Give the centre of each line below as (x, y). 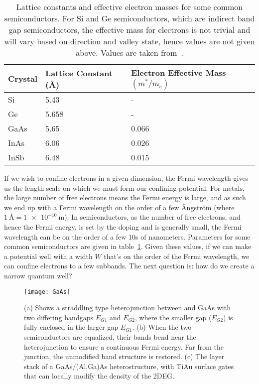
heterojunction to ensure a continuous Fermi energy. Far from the (124, 346)
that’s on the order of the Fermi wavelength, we (177, 256)
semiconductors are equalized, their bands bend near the (110, 336)
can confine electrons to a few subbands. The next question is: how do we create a (129, 266)
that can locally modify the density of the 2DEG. (99, 376)
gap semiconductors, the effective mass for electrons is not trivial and (129, 30)
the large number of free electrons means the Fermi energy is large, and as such (125, 197)
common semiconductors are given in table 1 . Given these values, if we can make (128, 246)
